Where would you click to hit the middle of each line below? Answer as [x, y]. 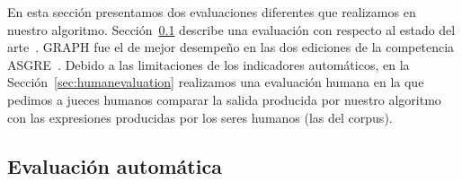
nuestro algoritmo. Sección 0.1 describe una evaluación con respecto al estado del [231, 29]
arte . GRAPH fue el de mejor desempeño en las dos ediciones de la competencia [231, 47]
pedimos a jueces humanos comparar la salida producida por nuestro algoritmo [224, 99]
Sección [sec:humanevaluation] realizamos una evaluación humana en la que [216, 82]
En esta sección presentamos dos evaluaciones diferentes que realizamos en [212, 12]
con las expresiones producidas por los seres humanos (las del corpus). [200, 117]
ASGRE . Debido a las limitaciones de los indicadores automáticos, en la [209, 64]
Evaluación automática [115, 165]
